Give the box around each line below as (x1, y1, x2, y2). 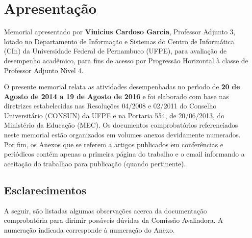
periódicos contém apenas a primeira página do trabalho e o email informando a (4, 149, 245, 159)
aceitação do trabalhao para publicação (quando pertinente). (4, 158, 186, 168)
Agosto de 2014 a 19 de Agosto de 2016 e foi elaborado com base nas (4, 91, 229, 101)
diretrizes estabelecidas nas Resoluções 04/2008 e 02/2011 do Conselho (4, 101, 217, 111)
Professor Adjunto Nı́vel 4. (4, 65, 84, 75)
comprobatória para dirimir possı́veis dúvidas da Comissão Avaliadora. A (4, 215, 223, 225)
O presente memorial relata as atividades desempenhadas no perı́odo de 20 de (4, 81, 240, 92)
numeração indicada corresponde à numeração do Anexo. (4, 224, 175, 235)
